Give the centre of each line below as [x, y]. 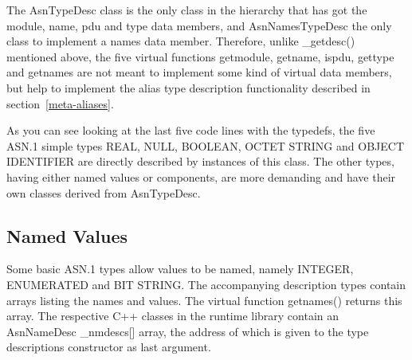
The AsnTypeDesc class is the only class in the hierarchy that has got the [187, 10]
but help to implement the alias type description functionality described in [188, 87]
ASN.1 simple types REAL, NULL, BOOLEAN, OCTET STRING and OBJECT [205, 145]
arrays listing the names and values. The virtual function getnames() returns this [204, 300]
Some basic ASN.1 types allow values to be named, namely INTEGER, [180, 269]
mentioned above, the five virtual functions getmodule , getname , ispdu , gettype [200, 56]
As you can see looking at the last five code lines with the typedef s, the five [191, 130]
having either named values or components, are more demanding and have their [201, 176]
